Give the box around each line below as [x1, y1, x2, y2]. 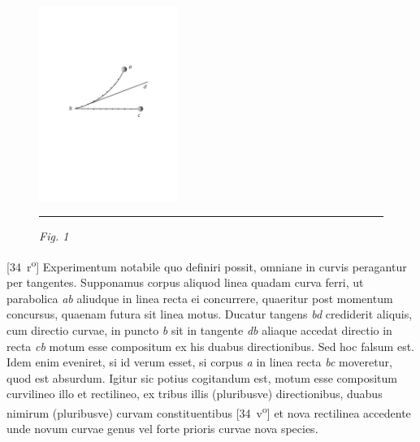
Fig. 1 [39, 227, 69, 245]
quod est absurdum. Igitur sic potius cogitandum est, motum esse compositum [6, 369, 397, 386]
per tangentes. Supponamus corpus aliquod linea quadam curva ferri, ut [6, 274, 364, 291]
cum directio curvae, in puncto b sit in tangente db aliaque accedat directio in [6, 322, 392, 339]
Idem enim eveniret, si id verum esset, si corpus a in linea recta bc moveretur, [6, 353, 392, 370]
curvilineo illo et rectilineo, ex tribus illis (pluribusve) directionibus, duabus [6, 385, 383, 402]
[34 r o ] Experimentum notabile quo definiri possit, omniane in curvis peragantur [6, 256, 407, 275]
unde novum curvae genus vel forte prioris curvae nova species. [6, 420, 318, 437]
